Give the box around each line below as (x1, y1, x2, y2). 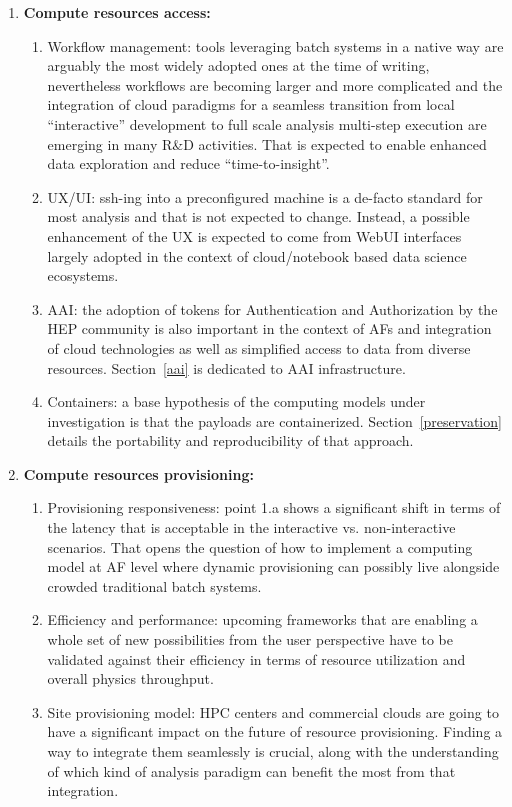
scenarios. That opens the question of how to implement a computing (47, 536, 473, 557)
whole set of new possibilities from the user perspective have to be (47, 629, 453, 650)
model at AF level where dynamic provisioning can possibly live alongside (47, 556, 500, 577)
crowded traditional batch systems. (47, 575, 262, 596)
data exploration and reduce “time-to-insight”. (47, 153, 330, 174)
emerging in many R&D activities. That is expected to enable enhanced (47, 133, 487, 154)
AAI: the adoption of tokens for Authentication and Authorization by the (47, 298, 498, 319)
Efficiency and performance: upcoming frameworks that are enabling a (47, 609, 478, 630)
